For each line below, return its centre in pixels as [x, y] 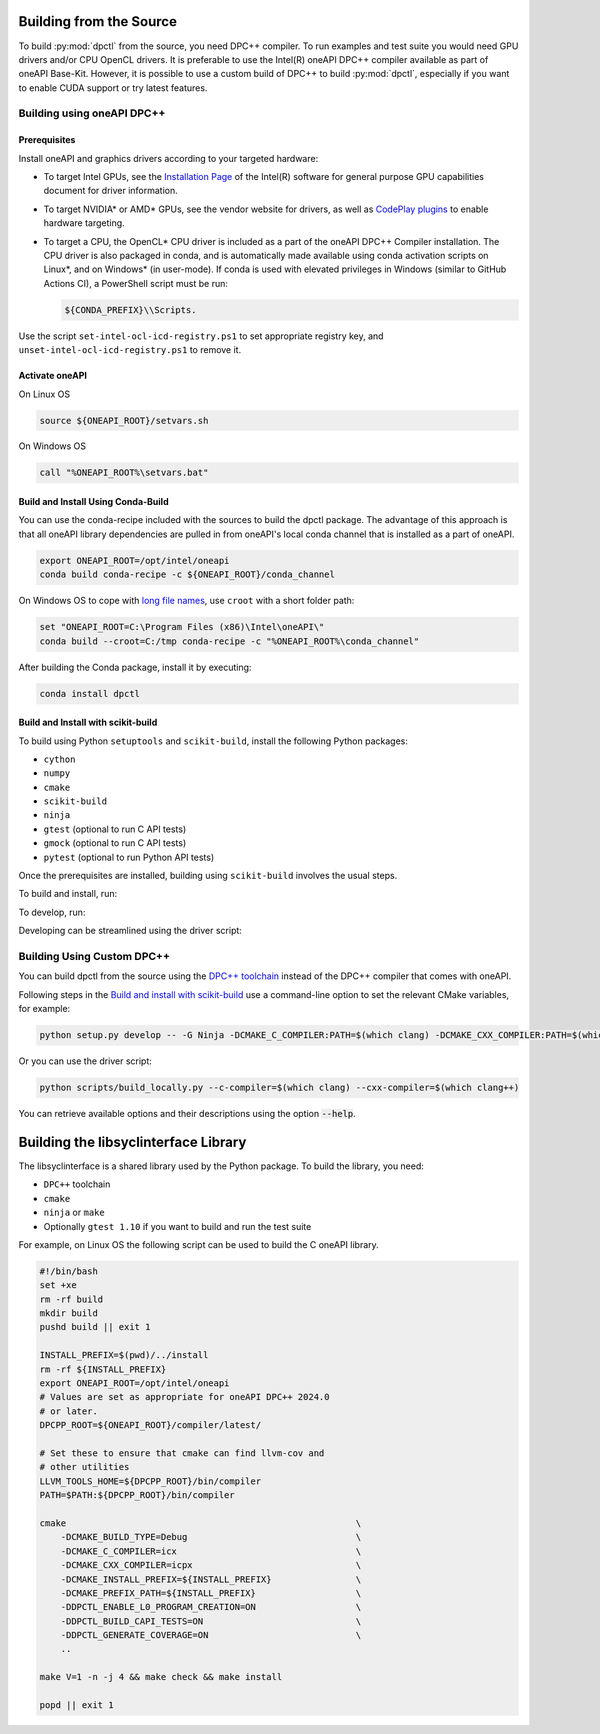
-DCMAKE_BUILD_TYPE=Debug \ [211, 1537]
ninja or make [74, 1212]
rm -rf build [71, 1299]
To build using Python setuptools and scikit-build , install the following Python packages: [213, 741]
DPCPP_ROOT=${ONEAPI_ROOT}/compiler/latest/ [150, 1425]
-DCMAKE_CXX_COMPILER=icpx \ [211, 1565]
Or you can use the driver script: [85, 1061]
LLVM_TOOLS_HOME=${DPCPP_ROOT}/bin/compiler [150, 1481]
